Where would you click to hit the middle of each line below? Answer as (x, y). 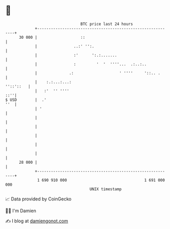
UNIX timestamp (106, 189)
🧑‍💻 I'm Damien (21, 211)
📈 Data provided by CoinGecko (38, 199)
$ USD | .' (26, 100)
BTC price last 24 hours (107, 24)
